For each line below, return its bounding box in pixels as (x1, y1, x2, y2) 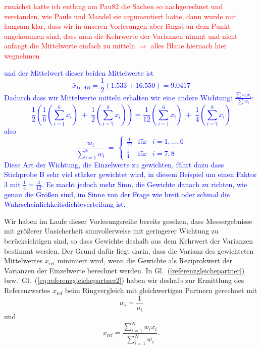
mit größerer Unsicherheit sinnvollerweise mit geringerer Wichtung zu (4, 225, 219, 236)
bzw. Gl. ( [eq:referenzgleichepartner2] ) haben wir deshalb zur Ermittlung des (4, 275, 244, 285)
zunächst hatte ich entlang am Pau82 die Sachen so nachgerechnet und (4, 1, 223, 11)
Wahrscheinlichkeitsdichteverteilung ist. (4, 199, 126, 209)
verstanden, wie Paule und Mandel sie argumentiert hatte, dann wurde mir (4, 11, 236, 21)
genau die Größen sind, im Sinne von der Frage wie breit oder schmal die (4, 189, 230, 199)
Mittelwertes (4, 255, 43, 266)
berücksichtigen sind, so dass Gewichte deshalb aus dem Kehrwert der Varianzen (4, 236, 253, 246)
